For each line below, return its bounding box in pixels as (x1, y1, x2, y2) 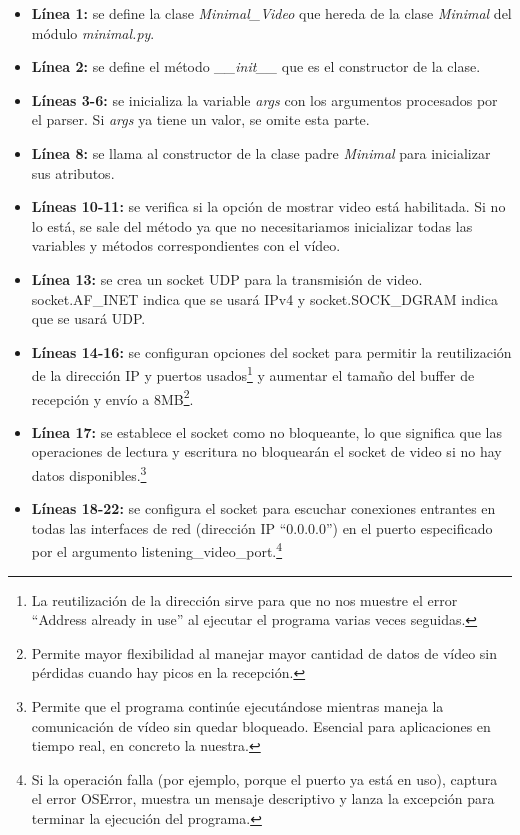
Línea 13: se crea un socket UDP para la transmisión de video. (31, 268, 423, 289)
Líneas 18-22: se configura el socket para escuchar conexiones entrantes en (31, 498, 496, 519)
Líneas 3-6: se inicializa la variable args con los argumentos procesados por (31, 89, 498, 110)
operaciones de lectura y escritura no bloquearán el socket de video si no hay (31, 441, 502, 462)
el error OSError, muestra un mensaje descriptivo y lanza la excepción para (31, 788, 495, 809)
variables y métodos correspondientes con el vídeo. (31, 235, 341, 256)
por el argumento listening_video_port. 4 (31, 538, 283, 562)
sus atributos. (31, 162, 115, 183)
